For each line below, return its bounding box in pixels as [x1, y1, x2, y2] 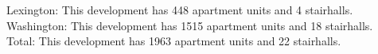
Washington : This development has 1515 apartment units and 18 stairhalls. [6, 17, 373, 33]
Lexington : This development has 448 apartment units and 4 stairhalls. [6, 2, 353, 17]
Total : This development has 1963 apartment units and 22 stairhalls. [6, 33, 341, 49]
